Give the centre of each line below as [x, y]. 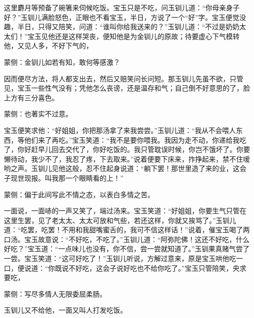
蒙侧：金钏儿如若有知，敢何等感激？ [62, 62]
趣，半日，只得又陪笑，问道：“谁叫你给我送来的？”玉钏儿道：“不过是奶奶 [122, 27]
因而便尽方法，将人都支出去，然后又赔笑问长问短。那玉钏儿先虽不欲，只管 [124, 78]
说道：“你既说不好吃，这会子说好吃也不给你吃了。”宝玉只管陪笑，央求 [135, 268]
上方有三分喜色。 [31, 97]
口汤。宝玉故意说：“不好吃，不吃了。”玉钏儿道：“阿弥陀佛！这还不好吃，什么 [127, 239]
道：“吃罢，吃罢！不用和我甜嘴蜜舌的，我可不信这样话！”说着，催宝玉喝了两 [127, 230]
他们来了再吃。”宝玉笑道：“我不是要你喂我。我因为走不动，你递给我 [132, 140]
